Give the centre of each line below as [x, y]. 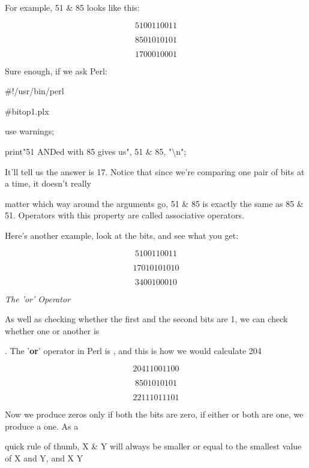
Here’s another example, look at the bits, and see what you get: [122, 235]
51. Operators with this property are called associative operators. [124, 215]
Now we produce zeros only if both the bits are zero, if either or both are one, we [154, 414]
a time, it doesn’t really [48, 183]
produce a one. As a [42, 426]
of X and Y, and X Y [44, 457]
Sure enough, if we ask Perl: [56, 70]
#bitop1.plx [27, 111]
